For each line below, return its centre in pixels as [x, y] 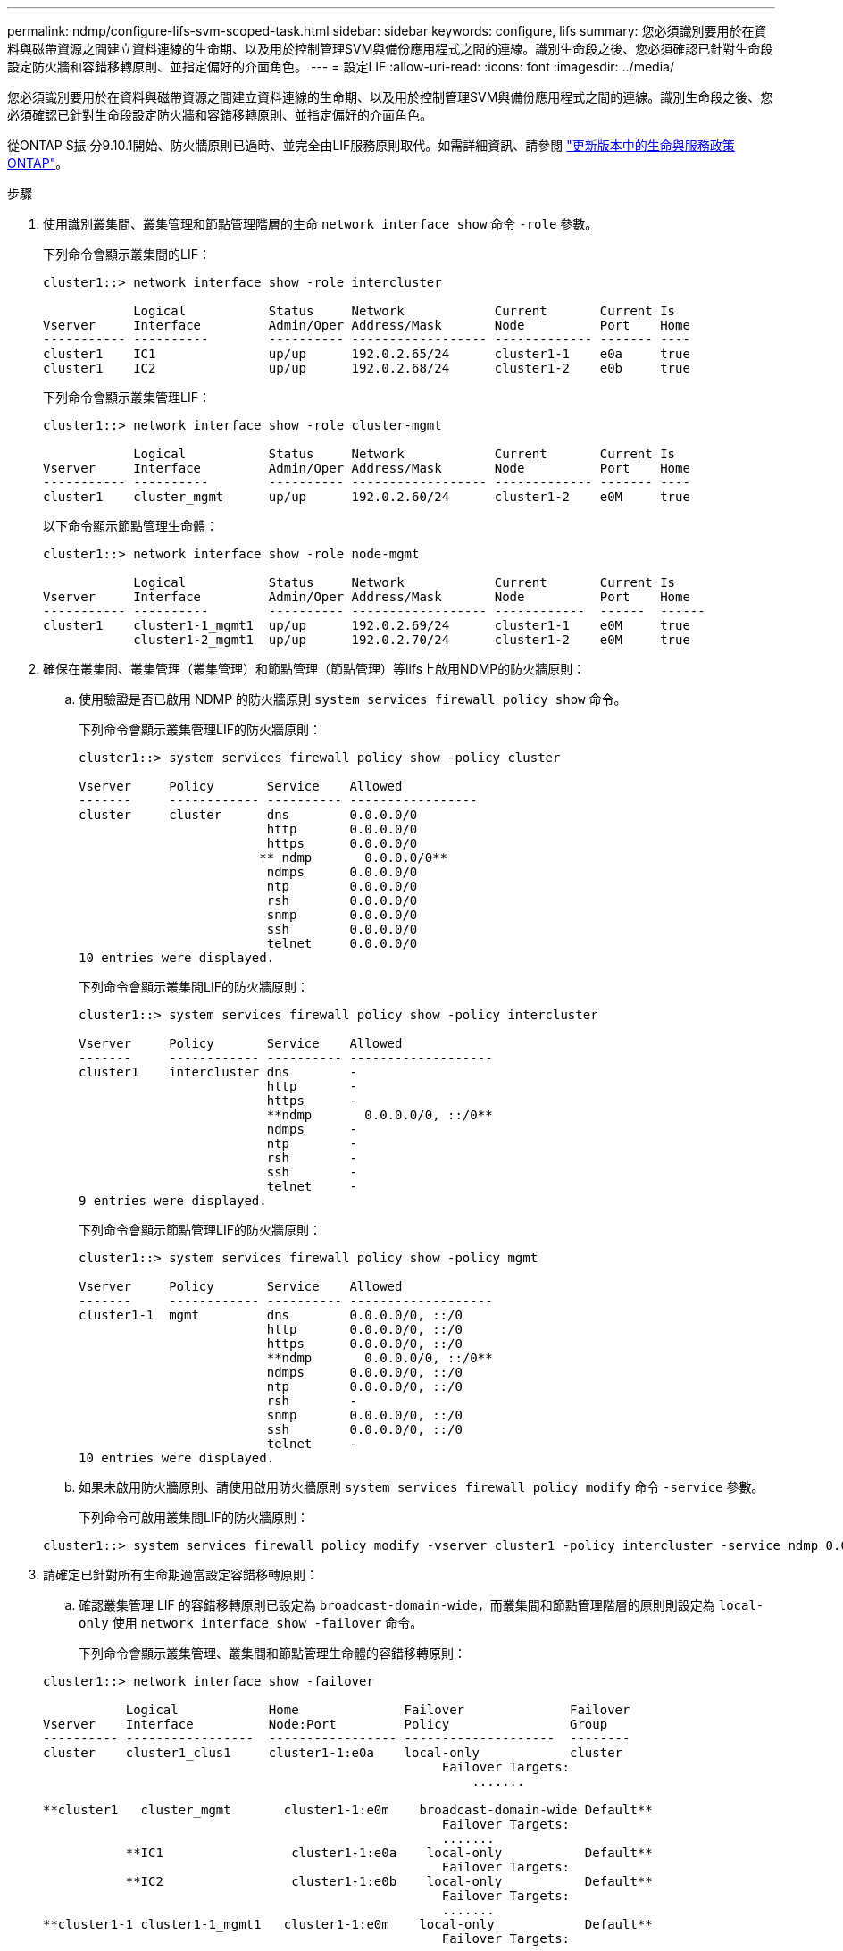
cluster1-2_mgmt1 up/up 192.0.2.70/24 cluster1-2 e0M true [412, 640]
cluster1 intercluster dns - [218, 1072]
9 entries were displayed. [173, 1201]
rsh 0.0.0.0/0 [342, 900]
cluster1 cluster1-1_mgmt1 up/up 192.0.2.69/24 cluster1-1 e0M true [367, 625]
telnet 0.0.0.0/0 [342, 943]
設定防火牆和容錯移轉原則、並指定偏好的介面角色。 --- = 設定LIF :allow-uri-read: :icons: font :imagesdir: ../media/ [341, 67]
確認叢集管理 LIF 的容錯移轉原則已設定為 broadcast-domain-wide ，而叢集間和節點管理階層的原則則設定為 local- [421, 1605]
